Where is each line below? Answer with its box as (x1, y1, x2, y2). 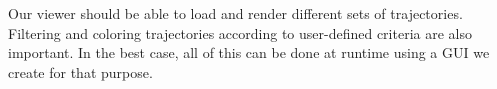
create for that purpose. (8, 61, 153, 82)
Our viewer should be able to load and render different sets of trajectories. (8, 3, 463, 23)
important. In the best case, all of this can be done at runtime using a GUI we (8, 42, 490, 63)
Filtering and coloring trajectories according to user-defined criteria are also (8, 22, 472, 43)
